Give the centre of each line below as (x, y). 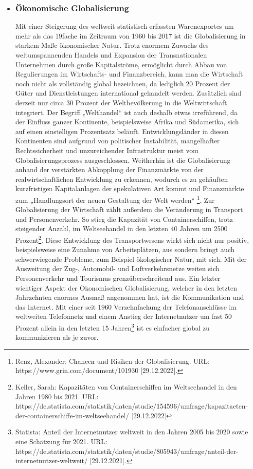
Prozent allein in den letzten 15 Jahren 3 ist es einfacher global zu (112, 327)
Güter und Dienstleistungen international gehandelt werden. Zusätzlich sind (128, 93)
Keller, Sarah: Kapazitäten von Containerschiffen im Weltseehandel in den (126, 386)
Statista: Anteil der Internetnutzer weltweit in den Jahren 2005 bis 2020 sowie (132, 432)
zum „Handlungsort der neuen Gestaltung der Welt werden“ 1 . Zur (115, 199)
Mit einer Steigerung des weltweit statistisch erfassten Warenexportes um (125, 26)
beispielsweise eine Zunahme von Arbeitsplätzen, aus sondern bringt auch (125, 249)
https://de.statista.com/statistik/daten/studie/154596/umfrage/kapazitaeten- (132, 406)
